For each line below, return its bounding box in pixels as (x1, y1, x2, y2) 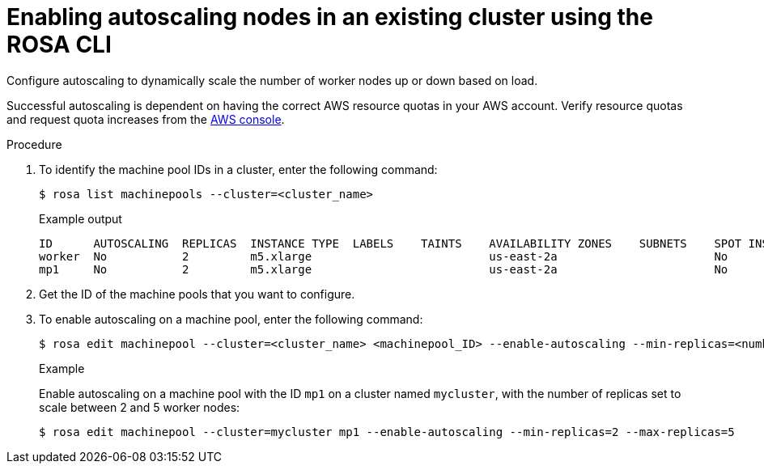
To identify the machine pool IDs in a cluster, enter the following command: (39, 162, 438, 176)
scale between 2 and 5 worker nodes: (39, 400, 240, 414)
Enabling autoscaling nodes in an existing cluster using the (6, 3, 653, 31)
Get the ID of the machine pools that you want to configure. (39, 286, 355, 301)
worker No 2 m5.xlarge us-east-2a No (39, 249, 728, 263)
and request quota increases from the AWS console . (6, 112, 285, 126)
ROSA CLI (6, 31, 112, 58)
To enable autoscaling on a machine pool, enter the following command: (39, 311, 423, 326)
